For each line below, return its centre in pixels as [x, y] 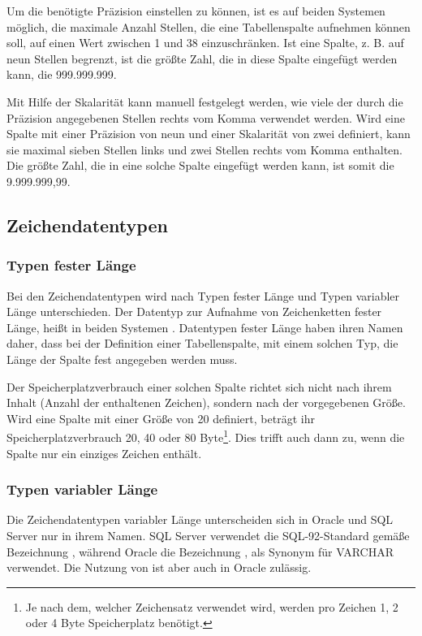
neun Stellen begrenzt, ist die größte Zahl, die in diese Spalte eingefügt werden [202, 58]
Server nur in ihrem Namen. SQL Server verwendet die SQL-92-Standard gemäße [208, 535]
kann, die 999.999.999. [62, 74]
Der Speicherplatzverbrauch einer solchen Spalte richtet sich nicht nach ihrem [199, 386]
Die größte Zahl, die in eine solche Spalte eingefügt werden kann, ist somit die [200, 165]
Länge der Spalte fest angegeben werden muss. [122, 359]
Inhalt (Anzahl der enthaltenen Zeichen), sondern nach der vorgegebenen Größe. [206, 402]
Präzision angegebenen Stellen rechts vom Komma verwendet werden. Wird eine [206, 117]
